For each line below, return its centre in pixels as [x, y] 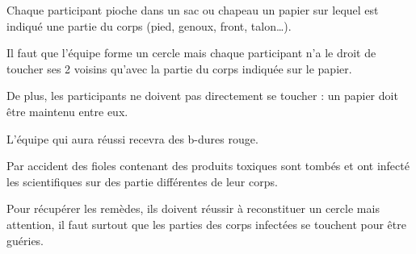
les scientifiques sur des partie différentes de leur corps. [142, 181]
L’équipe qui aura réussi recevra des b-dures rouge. [132, 138]
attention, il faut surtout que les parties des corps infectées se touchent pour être [206, 224]
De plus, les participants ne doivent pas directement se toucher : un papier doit [202, 96]
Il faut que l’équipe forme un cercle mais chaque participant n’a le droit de [191, 53]
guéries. [25, 240]
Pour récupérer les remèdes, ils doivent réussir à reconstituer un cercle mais [193, 208]
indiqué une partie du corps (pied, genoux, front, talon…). [149, 25]
